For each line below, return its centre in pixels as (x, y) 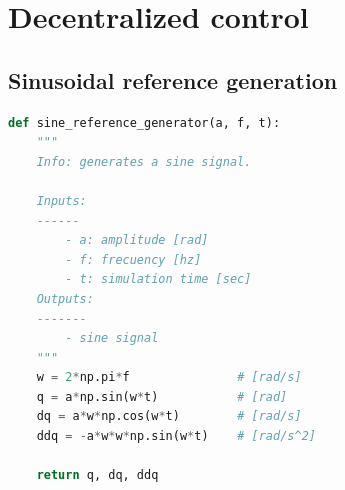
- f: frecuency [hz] (133, 259)
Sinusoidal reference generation (173, 79)
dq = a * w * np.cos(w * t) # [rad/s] (169, 416)
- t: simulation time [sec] (158, 279)
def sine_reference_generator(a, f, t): (144, 122)
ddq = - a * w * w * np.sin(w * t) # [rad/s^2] (176, 436)
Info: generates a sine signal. (144, 161)
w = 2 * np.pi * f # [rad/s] (169, 377)
